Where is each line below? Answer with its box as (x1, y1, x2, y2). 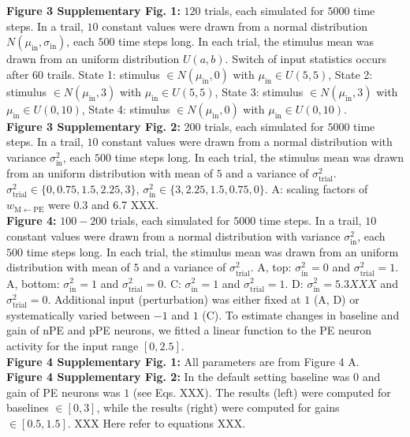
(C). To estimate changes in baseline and (202, 306, 400, 323)
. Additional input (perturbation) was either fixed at (47, 290, 301, 307)
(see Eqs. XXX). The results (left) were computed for (132, 383, 391, 400)
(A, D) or (313, 290, 360, 307)
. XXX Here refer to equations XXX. (67, 415, 246, 431)
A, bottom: (6, 275, 60, 291)
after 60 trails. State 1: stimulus (6, 65, 160, 82)
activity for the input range (6, 338, 139, 354)
